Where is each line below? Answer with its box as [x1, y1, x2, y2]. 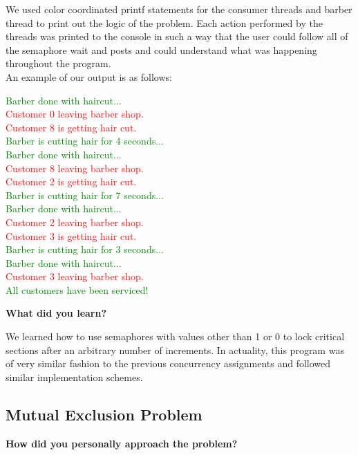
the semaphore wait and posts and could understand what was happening [6, 42, 317, 57]
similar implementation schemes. [6, 369, 143, 384]
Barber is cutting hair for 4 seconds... [6, 133, 164, 148]
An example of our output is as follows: [6, 69, 172, 84]
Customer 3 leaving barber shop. [6, 269, 144, 284]
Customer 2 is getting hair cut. [6, 174, 137, 189]
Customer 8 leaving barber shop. [6, 160, 144, 175]
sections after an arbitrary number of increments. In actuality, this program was [6, 342, 344, 357]
